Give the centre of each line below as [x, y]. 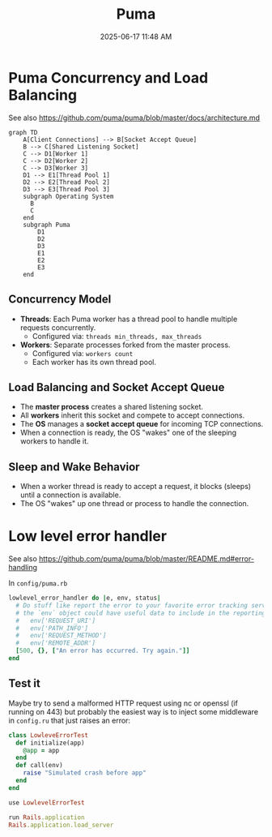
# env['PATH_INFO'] [52, 628]
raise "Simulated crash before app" [85, 773]
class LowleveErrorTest [49, 735]
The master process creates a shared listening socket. [112, 407]
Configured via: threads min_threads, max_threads [117, 336]
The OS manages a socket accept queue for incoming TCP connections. [142, 424]
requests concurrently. [58, 327]
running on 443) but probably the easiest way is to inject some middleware [134, 711]
